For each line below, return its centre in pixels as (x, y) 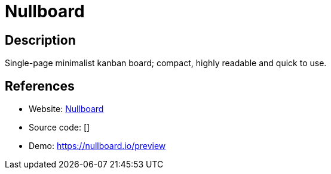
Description (40, 40)
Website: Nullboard (66, 109)
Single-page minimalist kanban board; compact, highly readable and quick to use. (166, 63)
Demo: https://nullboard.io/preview (97, 146)
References (40, 86)
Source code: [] (59, 128)
